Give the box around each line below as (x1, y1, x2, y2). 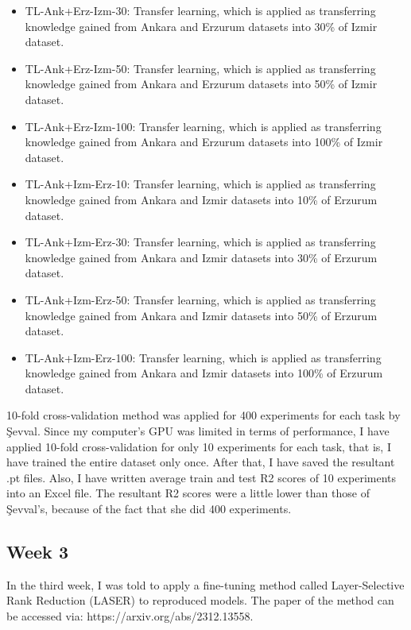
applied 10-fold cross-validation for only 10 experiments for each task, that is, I (6, 438, 391, 454)
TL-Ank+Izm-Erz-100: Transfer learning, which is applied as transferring (25, 349, 382, 365)
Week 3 (6, 539, 68, 564)
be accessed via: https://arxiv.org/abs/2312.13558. (6, 608, 254, 624)
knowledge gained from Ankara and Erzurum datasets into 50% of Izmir (25, 75, 378, 92)
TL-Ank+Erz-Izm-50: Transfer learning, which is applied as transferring (25, 60, 376, 76)
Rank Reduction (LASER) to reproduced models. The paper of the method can (6, 592, 394, 609)
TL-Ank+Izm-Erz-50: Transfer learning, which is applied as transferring (25, 291, 376, 307)
